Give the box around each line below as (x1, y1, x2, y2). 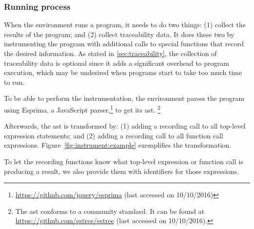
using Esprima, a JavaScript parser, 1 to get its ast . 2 (4, 103, 161, 114)
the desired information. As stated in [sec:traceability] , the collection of (4, 48, 217, 58)
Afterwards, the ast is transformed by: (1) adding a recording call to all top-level (4, 121, 246, 131)
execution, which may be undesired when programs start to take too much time (4, 67, 242, 77)
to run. (4, 76, 25, 87)
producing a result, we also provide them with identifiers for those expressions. (4, 166, 239, 176)
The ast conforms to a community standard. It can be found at (15, 206, 205, 216)
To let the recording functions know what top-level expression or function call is (4, 156, 243, 166)
